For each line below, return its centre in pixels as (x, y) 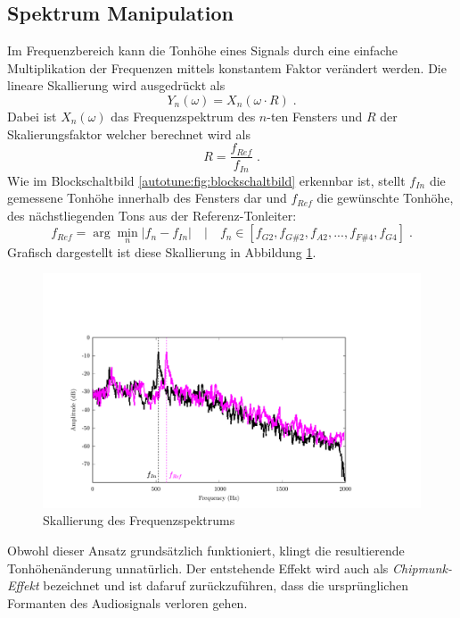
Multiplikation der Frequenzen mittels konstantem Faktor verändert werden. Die (227, 67)
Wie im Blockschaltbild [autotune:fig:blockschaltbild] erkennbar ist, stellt (206, 180)
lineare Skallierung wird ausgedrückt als (116, 85)
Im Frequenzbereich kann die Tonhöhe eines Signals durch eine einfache (202, 50)
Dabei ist (32, 116)
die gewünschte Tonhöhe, (385, 198)
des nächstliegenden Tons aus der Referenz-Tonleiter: (152, 215)
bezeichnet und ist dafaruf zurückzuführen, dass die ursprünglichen (226, 585)
